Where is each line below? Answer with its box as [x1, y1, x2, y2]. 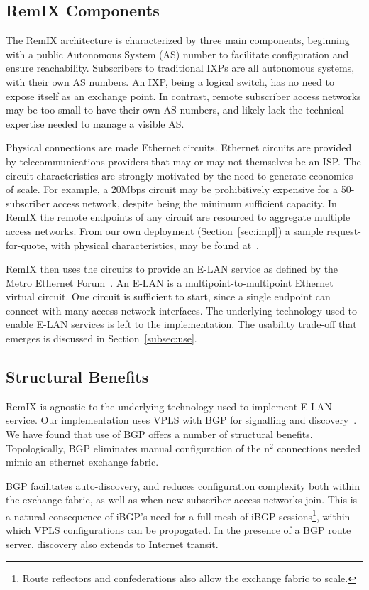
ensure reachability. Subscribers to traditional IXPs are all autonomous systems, [6, 60, 355, 75]
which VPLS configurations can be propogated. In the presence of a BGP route [6, 523, 351, 537]
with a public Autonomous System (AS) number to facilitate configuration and [6, 46, 349, 61]
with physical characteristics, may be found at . [50, 237, 259, 252]
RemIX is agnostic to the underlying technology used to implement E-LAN [6, 398, 332, 413]
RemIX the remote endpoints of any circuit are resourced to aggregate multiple [6, 209, 351, 224]
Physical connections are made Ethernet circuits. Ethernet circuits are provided [6, 140, 352, 155]
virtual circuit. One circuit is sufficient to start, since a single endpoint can [6, 289, 331, 304]
